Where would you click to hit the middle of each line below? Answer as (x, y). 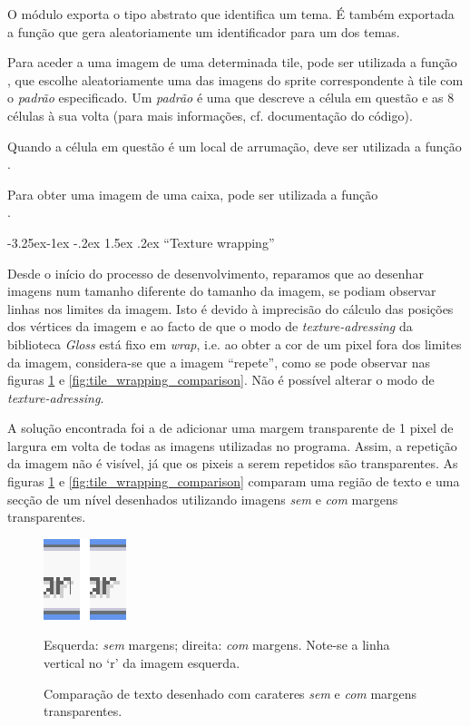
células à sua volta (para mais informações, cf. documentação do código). (210, 115)
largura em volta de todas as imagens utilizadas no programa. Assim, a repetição (232, 445)
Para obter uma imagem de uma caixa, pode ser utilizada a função (193, 194)
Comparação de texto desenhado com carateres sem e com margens (230, 693)
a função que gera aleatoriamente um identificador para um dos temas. (204, 31)
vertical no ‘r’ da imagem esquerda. (142, 663)
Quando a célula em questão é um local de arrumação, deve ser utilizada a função (235, 146)
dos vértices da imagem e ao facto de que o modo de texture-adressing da (210, 326)
